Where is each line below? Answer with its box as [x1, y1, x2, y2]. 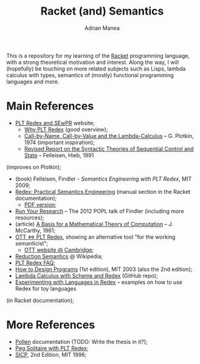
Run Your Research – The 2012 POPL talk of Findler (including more [15, 207, 184, 215]
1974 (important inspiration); [24, 139, 95, 146]
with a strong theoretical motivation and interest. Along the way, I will [6, 58, 179, 66]
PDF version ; [24, 201, 57, 208]
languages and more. [6, 78, 60, 85]
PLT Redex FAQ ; [15, 259, 56, 266]
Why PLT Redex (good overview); [24, 126, 108, 133]
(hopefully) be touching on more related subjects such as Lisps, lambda [6, 65, 186, 72]
